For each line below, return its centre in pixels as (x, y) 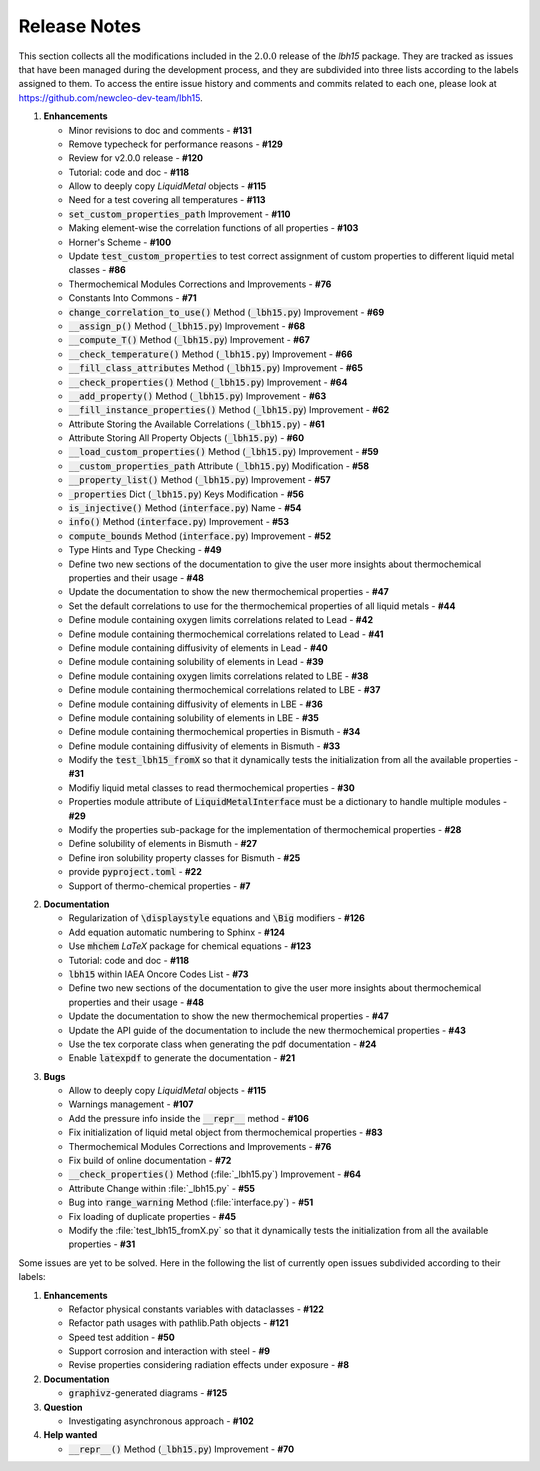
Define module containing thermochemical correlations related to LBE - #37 (224, 690)
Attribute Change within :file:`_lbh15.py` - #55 (161, 1188)
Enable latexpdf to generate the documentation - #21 (181, 1058)
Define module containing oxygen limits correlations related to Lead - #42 (221, 620)
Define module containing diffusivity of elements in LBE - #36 (196, 704)
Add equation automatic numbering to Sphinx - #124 (176, 932)
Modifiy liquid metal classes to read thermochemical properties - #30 (211, 787)
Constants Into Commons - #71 (132, 298)
